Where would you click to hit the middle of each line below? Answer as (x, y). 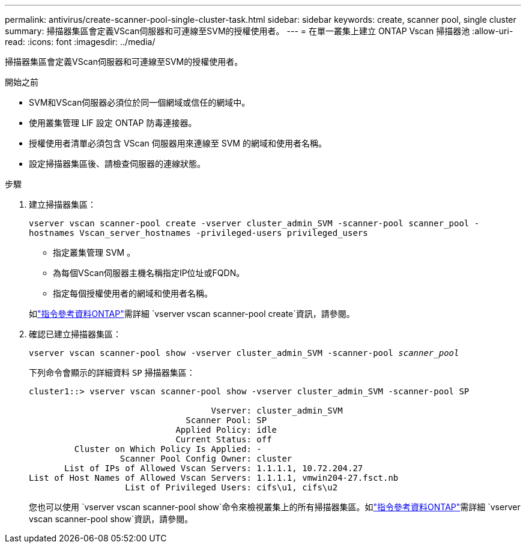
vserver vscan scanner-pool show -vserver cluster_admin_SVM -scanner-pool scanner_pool (244, 353)
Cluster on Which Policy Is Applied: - (168, 449)
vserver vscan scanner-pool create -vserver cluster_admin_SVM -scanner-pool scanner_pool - (254, 223)
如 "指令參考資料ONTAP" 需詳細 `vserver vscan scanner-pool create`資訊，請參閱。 (192, 314)
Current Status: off (224, 439)
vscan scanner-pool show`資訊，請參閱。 (111, 519)
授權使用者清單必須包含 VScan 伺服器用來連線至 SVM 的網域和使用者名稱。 (178, 143)
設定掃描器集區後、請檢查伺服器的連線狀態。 (117, 164)
